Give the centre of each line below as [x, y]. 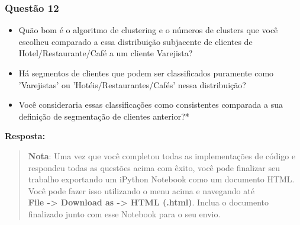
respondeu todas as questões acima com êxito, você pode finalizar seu [154, 167]
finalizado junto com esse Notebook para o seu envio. [124, 213]
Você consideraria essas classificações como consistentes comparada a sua [151, 105]
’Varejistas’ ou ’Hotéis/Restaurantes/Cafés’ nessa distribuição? [132, 84]
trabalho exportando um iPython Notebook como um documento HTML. [161, 179]
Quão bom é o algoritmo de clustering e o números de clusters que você [148, 30]
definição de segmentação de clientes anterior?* [104, 116]
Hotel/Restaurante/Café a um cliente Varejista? [106, 53]
